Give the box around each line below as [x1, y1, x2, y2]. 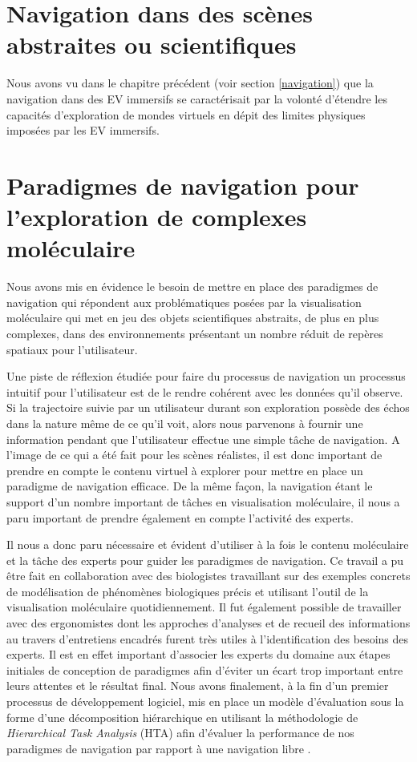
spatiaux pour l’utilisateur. [6, 341, 138, 357]
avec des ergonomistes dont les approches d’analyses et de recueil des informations [6, 615, 411, 631]
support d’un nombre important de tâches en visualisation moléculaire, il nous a [6, 493, 400, 510]
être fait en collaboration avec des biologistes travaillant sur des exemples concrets [6, 567, 411, 584]
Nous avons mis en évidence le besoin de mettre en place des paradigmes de [6, 278, 379, 295]
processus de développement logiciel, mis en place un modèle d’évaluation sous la [6, 693, 404, 710]
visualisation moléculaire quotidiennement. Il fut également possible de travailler [6, 599, 402, 615]
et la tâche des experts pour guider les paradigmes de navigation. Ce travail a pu [6, 551, 404, 568]
